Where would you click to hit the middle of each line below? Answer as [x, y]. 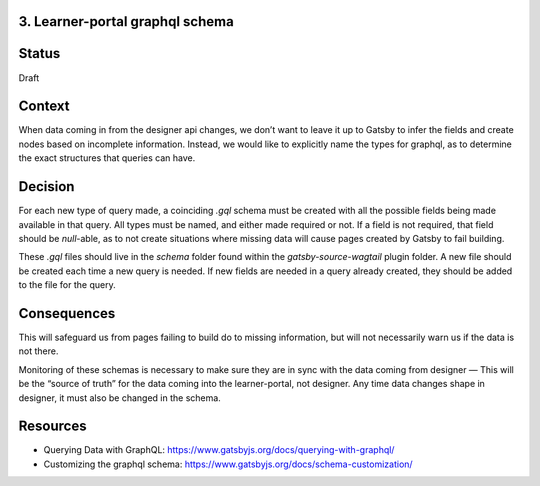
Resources [52, 426]
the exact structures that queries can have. [107, 158]
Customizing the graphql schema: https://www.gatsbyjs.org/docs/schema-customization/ [228, 464]
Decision [46, 186]
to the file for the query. [67, 285]
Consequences [67, 313]
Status [39, 53]
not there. [38, 351]
